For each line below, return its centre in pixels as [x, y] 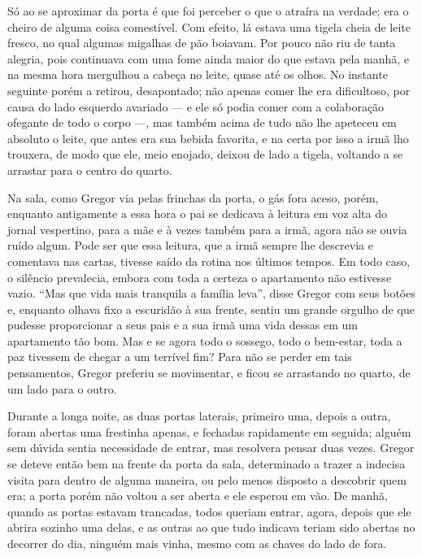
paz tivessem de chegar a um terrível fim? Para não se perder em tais [180, 357]
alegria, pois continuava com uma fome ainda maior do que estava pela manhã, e [209, 58]
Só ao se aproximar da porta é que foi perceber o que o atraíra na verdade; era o [208, 11]
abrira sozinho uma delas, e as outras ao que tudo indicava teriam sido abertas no [211, 527]
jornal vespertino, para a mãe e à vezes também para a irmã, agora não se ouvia [207, 229]
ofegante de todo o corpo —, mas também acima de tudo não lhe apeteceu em [202, 122]
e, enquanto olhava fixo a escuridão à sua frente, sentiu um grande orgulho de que [211, 309]
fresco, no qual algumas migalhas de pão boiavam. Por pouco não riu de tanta [202, 43]
